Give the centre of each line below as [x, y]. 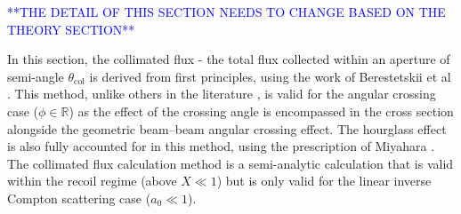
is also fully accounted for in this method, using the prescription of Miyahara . [221, 146]
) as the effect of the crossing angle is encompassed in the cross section [261, 111]
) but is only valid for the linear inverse [324, 181]
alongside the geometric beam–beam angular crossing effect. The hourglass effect [227, 128]
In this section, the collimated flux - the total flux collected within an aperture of [229, 59]
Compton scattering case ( [79, 198]
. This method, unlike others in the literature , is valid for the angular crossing [222, 94]
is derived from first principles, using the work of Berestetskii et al [270, 76]
